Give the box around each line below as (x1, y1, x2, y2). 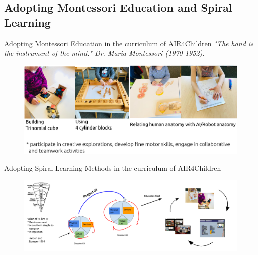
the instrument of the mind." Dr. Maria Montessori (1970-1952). (4, 48, 205, 58)
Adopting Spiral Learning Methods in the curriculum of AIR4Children (4, 162, 221, 173)
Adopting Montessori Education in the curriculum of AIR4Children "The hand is (4, 38, 253, 48)
